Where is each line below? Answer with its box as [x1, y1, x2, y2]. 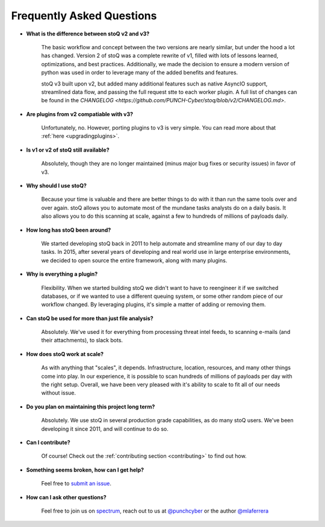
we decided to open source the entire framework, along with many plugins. [41, 256, 227, 264]
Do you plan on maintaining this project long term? [26, 403, 155, 410]
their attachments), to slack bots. [41, 337, 123, 344]
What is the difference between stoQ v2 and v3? [26, 30, 150, 37]
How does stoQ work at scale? [26, 350, 104, 357]
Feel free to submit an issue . [41, 480, 111, 487]
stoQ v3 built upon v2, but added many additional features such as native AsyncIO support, [41, 80, 268, 87]
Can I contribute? [26, 439, 70, 446]
